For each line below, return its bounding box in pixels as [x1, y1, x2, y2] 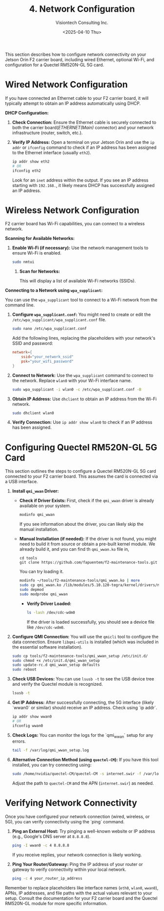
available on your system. [19, 503, 71, 509]
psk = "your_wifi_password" [21, 359, 74, 364]
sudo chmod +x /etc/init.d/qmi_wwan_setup [12, 658, 100, 663]
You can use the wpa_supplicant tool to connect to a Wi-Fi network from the [5, 297, 158, 303]
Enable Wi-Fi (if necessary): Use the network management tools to [12, 245, 149, 251]
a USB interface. [5, 479, 38, 485]
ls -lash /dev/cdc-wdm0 [26, 610, 75, 615]
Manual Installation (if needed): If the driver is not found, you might [19, 536, 157, 542]
